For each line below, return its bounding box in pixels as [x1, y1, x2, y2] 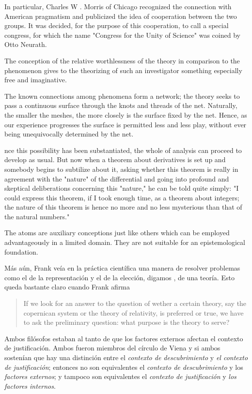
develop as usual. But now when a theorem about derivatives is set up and [4, 154, 226, 165]
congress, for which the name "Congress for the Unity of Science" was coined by [4, 30, 240, 40]
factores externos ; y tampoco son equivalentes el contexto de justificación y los [4, 371, 236, 381]
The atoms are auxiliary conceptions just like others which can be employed [4, 227, 230, 238]
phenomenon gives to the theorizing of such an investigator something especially [4, 65, 242, 75]
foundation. [4, 246, 38, 257]
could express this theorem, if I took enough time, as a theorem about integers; [4, 192, 239, 202]
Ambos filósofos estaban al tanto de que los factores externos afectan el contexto [4, 333, 243, 343]
